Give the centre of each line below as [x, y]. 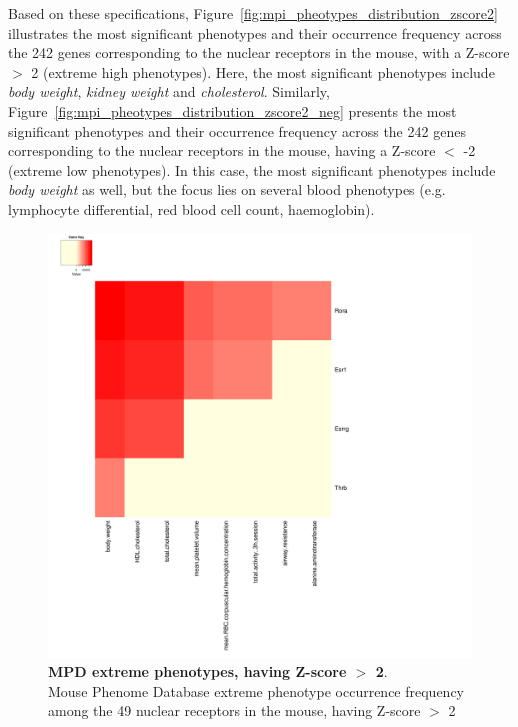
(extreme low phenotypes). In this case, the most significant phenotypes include [252, 169]
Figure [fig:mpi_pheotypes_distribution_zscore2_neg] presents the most [232, 110]
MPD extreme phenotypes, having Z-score [197, 671]
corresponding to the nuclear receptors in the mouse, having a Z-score [222, 150]
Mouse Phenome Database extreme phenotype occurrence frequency [256, 690]
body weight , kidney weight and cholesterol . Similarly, [169, 91]
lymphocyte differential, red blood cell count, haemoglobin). [191, 208]
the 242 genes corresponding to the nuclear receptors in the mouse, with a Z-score [259, 52]
